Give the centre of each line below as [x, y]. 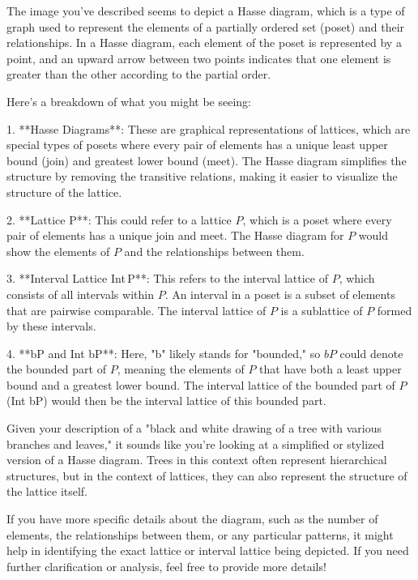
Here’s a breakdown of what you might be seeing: [129, 101]
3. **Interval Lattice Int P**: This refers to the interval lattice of [167, 278]
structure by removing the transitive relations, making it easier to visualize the [202, 176]
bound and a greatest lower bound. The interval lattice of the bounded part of [201, 384]
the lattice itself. [47, 491]
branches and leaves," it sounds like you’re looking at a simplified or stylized [196, 444]
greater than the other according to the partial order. [139, 74]
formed [395, 310]
